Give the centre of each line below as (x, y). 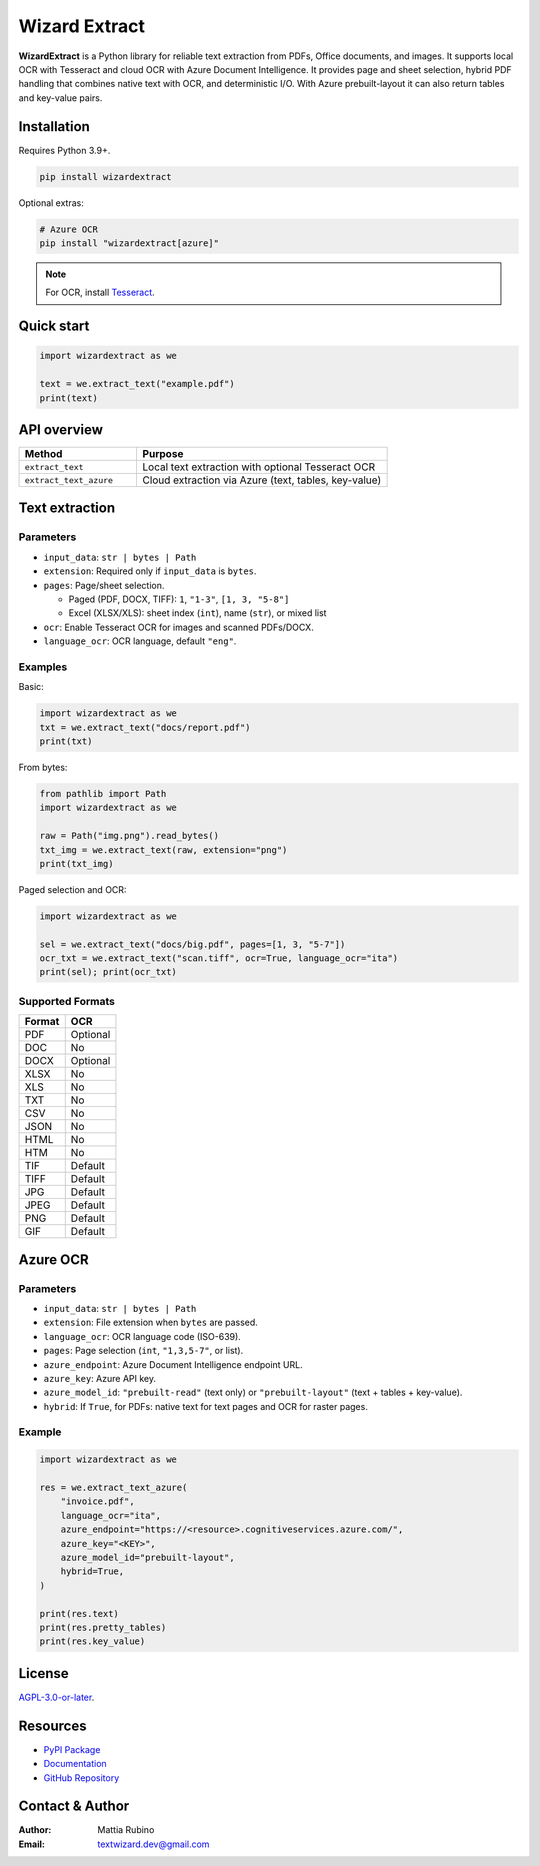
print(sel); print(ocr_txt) (108, 972)
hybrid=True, (92, 1571)
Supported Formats (66, 1001)
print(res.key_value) (92, 1641)
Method (43, 454)
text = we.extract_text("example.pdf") (137, 384)
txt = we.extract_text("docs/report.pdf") (145, 727)
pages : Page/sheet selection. (104, 585)
